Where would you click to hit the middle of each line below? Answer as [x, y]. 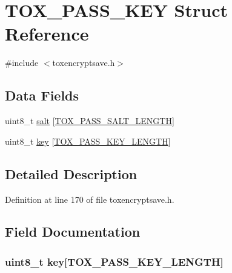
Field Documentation [73, 232]
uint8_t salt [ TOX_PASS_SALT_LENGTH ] [90, 121]
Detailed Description [71, 173]
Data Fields [42, 95]
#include [22, 63]
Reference [47, 34]
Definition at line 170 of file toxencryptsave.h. [90, 199]
